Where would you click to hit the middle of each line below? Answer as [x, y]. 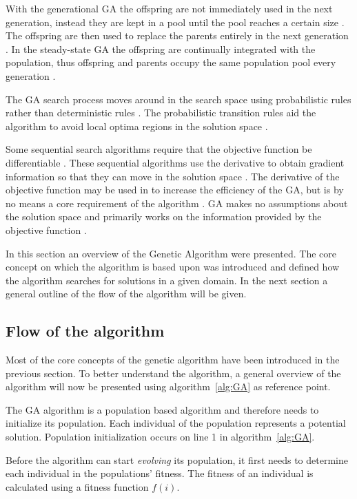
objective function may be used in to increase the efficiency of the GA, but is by [175, 190]
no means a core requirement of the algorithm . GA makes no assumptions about [177, 203]
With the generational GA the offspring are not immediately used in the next [169, 8]
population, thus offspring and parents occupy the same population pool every [171, 62]
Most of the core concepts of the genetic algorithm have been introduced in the [173, 360]
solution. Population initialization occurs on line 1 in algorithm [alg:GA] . [160, 437]
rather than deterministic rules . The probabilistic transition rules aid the [161, 113]
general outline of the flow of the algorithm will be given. [126, 294]
